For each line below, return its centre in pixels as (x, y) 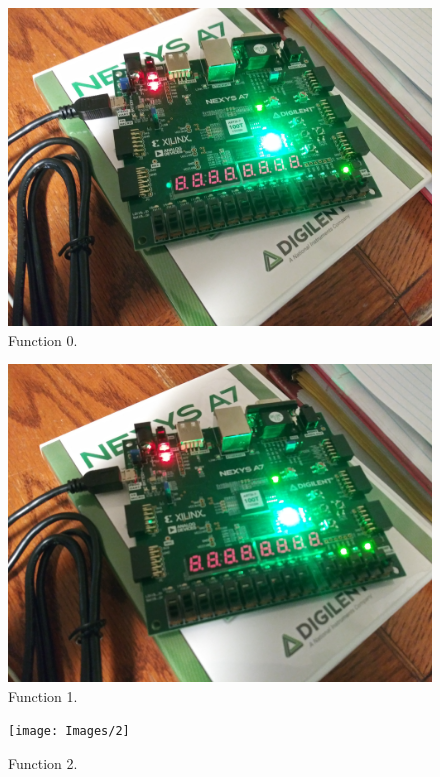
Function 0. (43, 339)
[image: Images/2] (69, 731)
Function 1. (43, 695)
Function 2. (43, 763)
